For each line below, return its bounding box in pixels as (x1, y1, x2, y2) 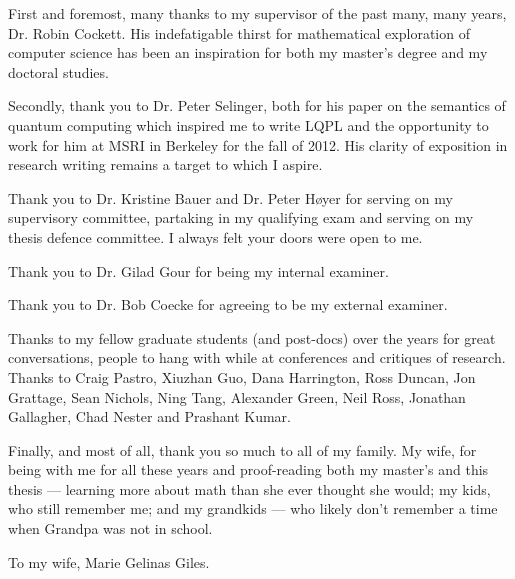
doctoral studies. (8, 61, 109, 82)
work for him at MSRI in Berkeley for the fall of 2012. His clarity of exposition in (8, 134, 508, 155)
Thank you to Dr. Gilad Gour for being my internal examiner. (8, 260, 389, 281)
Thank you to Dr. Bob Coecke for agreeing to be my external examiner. (8, 294, 448, 315)
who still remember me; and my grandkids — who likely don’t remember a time (8, 498, 498, 519)
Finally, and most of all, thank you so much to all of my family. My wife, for (8, 439, 477, 460)
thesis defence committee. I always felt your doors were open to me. (8, 226, 423, 247)
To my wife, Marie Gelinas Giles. (8, 551, 210, 572)
